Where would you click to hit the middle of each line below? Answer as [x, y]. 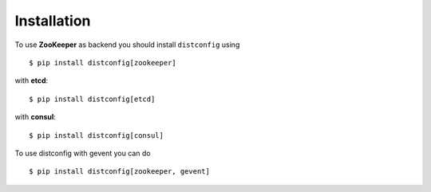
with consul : [35, 117]
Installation [53, 21]
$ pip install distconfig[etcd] [92, 99]
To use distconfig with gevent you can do [83, 153]
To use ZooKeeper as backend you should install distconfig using [127, 45]
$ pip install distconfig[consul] [96, 135]
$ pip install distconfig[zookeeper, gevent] [120, 172]
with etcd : [32, 80]
